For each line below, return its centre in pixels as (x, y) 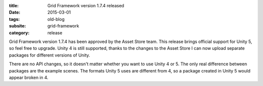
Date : (15, 13)
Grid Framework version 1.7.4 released (86, 6)
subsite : (18, 26)
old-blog (56, 19)
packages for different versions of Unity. (49, 55)
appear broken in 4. (29, 77)
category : (19, 33)
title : (14, 6)
